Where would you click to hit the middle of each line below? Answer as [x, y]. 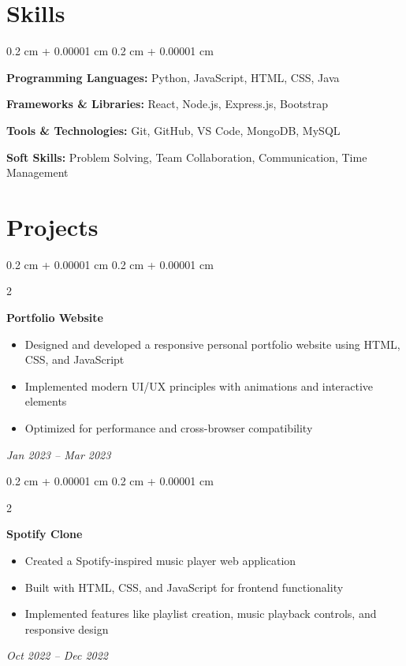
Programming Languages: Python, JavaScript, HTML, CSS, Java [173, 77]
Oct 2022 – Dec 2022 [57, 655]
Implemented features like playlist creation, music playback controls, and [201, 614]
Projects [52, 226]
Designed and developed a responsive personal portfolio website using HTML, [212, 344]
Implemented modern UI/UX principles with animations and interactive [199, 385]
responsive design [67, 629]
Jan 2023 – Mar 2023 [59, 454]
